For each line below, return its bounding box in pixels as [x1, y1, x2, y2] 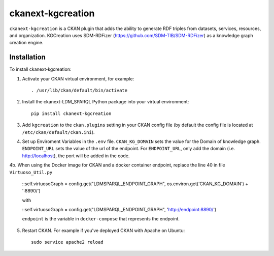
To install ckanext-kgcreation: [9, 66, 72, 72]
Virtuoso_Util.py [9, 169, 53, 175]
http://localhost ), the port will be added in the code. [22, 153, 130, 159]
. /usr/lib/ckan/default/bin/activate [31, 88, 128, 94]
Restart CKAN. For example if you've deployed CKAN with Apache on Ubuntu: [22, 227, 185, 234]
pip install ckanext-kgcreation [31, 110, 112, 117]
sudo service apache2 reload [31, 239, 104, 245]
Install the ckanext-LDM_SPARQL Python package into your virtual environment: [22, 99, 189, 105]
